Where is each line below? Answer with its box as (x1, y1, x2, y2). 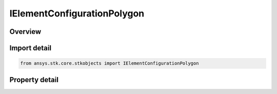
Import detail (9, 44, 51, 52)
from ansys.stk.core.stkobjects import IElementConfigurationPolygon (20, 61, 199, 66)
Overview (9, 27, 42, 36)
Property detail (9, 75, 59, 84)
